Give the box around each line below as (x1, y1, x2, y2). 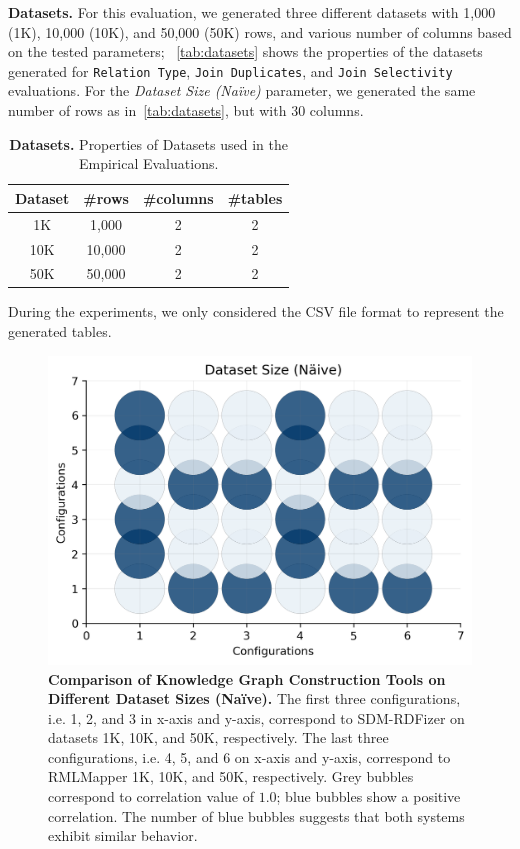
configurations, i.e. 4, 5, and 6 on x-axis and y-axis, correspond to (48, 746, 451, 767)
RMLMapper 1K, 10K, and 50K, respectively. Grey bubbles (48, 766, 414, 787)
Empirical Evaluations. (78, 153, 219, 174)
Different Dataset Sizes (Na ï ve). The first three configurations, (48, 688, 461, 709)
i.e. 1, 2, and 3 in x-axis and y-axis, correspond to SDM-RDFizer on (48, 707, 465, 728)
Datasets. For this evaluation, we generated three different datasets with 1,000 (8, 2, 496, 22)
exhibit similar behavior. (48, 825, 198, 846)
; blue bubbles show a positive (276, 786, 461, 807)
